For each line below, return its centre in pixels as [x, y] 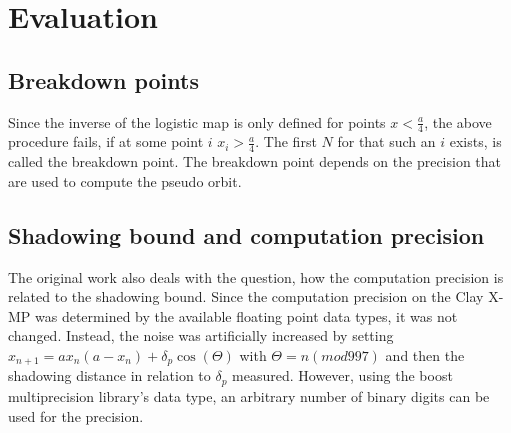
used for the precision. [76, 415]
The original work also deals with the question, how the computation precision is [256, 276]
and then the [425, 355]
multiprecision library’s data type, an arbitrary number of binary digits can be [249, 395]
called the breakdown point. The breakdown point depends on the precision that [255, 161]
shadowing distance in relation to [109, 375]
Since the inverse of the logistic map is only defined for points [197, 121]
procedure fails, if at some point [106, 141]
